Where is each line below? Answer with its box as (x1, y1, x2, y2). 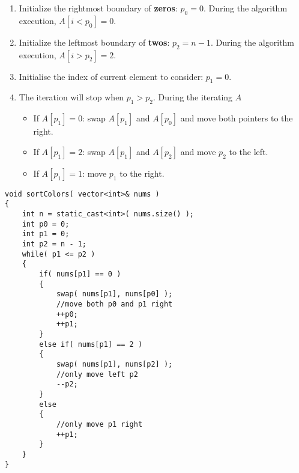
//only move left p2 (56, 370, 138, 379)
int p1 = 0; (22, 230, 70, 239)
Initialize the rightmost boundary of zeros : (19, 2, 178, 14)
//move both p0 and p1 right (56, 300, 173, 308)
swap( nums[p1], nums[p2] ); (56, 359, 173, 368)
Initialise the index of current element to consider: (19, 70, 204, 82)
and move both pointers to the (180, 112, 293, 124)
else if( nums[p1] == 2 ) (39, 340, 143, 349)
